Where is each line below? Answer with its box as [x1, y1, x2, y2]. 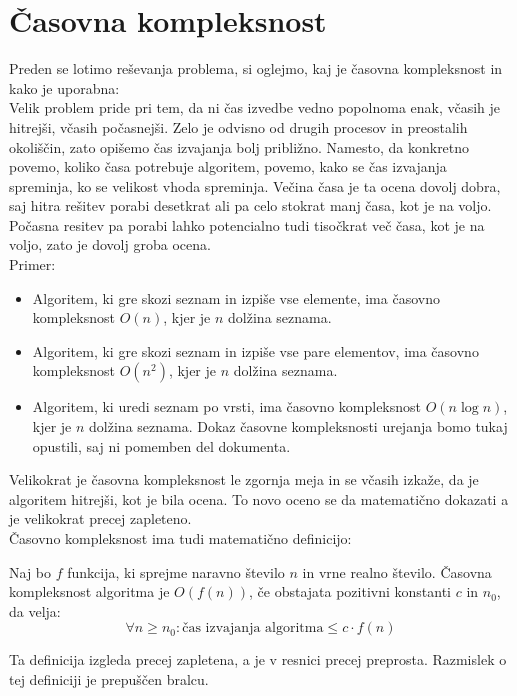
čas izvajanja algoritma [182, 621, 324, 636]
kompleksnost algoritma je [9, 581, 170, 602]
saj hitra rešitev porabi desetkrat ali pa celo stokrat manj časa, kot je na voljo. [9, 195, 492, 216]
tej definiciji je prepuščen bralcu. [9, 668, 209, 689]
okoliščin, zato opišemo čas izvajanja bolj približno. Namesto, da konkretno [9, 136, 470, 157]
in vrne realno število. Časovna [302, 561, 492, 582]
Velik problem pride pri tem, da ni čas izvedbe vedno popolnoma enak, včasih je [9, 97, 501, 118]
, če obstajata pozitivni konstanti [248, 581, 451, 602]
